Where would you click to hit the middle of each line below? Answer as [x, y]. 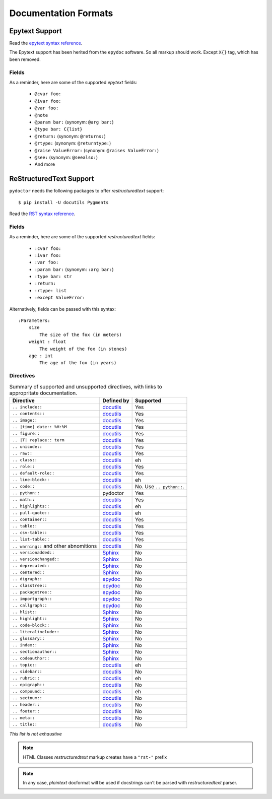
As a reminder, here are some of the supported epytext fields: [73, 82]
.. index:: [25, 645]
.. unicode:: [27, 447]
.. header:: [26, 705]
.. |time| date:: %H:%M [40, 427]
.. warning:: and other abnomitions [55, 546]
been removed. [25, 59]
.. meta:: [24, 718]
